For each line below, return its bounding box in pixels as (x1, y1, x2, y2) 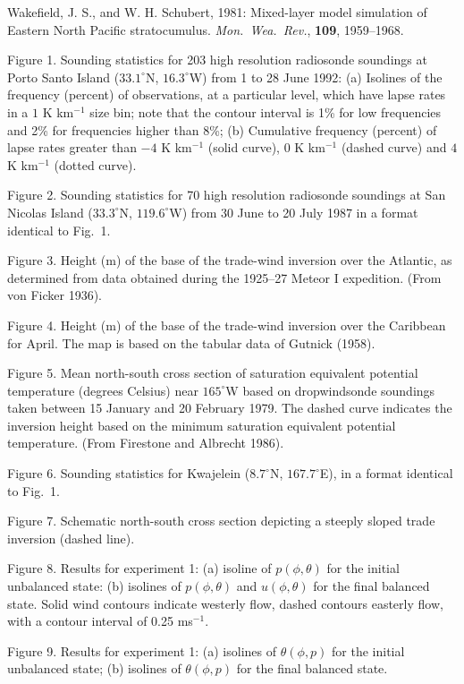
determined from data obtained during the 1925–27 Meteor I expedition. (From (7, 268, 442, 286)
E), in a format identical (319, 464, 453, 483)
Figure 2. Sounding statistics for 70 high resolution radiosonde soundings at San (7, 185, 446, 204)
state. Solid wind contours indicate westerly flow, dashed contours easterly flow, (7, 594, 443, 612)
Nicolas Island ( (7, 202, 93, 221)
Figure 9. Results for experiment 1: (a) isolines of (7, 641, 277, 660)
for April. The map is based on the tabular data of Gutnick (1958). (7, 333, 375, 352)
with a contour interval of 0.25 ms (7, 611, 193, 630)
